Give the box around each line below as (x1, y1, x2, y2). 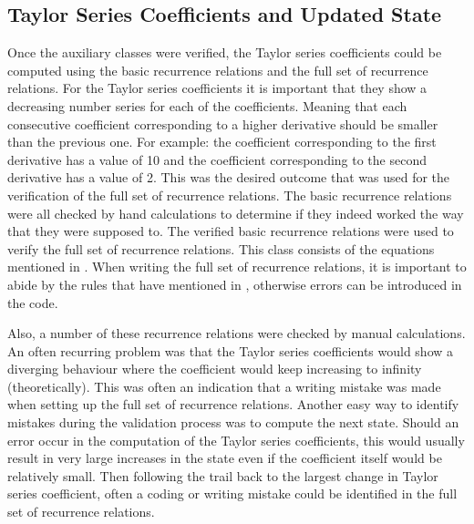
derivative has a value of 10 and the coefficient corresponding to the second (7, 149, 427, 169)
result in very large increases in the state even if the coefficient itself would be (7, 448, 442, 467)
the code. (7, 293, 58, 312)
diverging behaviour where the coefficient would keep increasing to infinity (7, 359, 422, 378)
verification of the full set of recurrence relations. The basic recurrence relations (7, 185, 452, 204)
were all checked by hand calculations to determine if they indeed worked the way (7, 203, 464, 222)
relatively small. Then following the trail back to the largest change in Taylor (7, 466, 438, 485)
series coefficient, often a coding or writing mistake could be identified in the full (7, 484, 458, 503)
